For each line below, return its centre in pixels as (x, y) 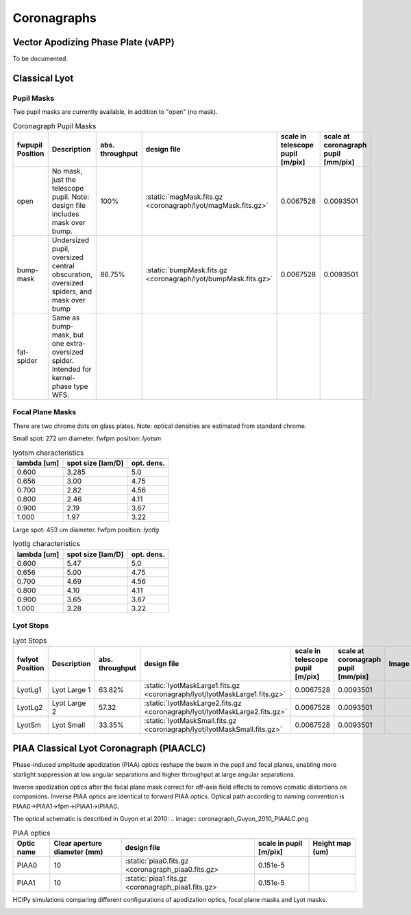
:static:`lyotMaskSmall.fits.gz (190, 720)
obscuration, (72, 274)
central (63, 265)
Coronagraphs (55, 18)
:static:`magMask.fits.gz (184, 197)
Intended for (72, 369)
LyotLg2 (30, 707)
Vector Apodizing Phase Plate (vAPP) (94, 42)
